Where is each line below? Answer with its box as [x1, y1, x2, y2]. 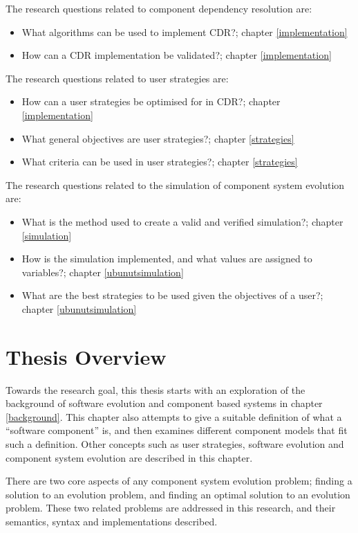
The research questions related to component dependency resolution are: [6, 1, 312, 15]
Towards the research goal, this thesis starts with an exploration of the [6, 382, 305, 397]
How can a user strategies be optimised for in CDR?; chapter [21, 94, 281, 109]
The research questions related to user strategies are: [6, 71, 229, 85]
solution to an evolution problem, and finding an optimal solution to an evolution [6, 487, 350, 501]
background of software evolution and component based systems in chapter [6, 396, 323, 410]
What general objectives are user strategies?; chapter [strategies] [21, 131, 294, 145]
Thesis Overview [6, 342, 167, 370]
